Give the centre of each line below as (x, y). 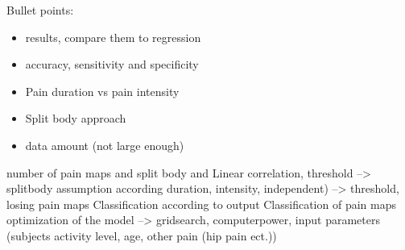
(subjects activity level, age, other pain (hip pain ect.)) (142, 235)
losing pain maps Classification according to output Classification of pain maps (201, 204)
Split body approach (76, 118)
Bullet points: (40, 10)
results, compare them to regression (113, 37)
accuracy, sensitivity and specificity (112, 64)
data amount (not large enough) (105, 145)
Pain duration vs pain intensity (102, 91)
